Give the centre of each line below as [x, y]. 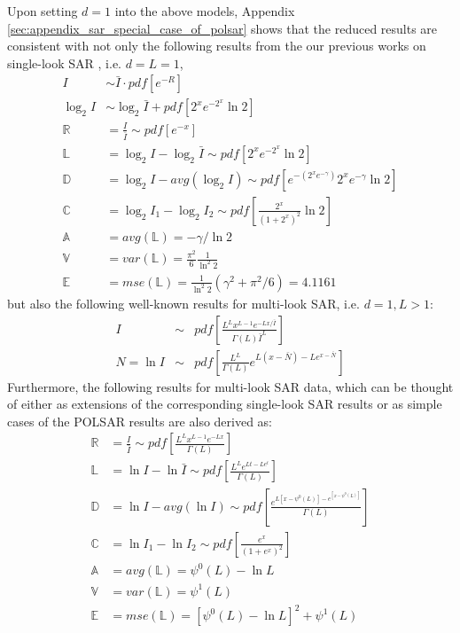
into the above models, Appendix [205, 11]
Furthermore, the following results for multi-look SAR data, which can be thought [230, 386]
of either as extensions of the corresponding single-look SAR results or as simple [225, 404]
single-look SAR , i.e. [65, 63]
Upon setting [43, 11]
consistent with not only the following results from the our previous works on [217, 46]
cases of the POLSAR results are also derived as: [140, 421]
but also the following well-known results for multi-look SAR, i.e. [183, 303]
